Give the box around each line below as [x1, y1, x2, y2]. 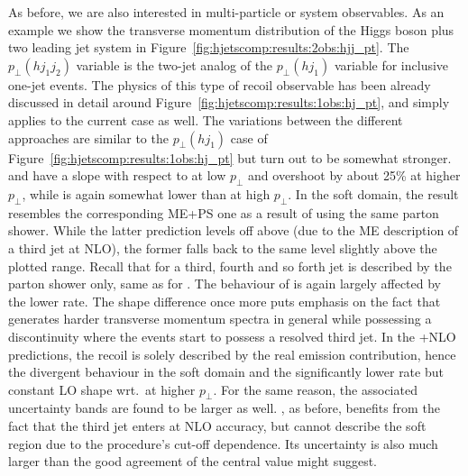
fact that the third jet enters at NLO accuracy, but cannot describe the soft [8, 416, 427, 435]
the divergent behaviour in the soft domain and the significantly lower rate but [8, 362, 444, 381]
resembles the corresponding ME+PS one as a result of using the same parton [8, 203, 439, 222]
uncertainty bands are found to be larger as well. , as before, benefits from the [8, 398, 440, 417]
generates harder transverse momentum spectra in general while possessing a [8, 309, 432, 328]
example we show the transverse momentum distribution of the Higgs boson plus [8, 20, 454, 39]
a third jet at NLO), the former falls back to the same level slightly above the [8, 238, 437, 257]
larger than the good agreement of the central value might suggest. [8, 452, 378, 471]
